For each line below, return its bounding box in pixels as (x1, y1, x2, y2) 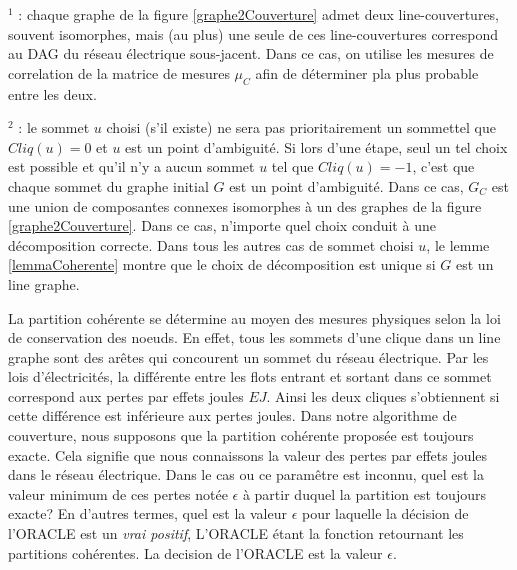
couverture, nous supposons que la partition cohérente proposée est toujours (8, 425, 474, 446)
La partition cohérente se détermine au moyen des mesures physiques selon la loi (8, 307, 501, 328)
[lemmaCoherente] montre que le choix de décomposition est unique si (8, 254, 436, 275)
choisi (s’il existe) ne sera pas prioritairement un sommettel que (106, 117, 496, 138)
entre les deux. (8, 83, 97, 104)
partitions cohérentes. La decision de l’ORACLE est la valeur (8, 542, 383, 563)
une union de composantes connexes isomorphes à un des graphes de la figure (8, 195, 482, 216)
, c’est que (412, 156, 475, 177)
